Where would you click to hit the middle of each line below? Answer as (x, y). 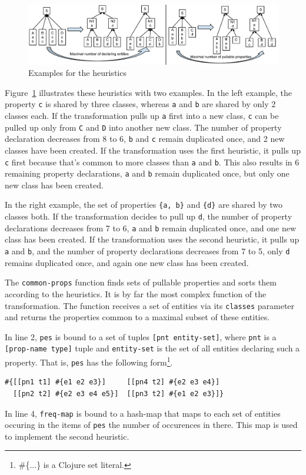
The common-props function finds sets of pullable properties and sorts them (141, 282)
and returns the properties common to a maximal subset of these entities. (137, 317)
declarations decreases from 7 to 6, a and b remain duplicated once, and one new (151, 227)
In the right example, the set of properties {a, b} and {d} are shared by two (144, 205)
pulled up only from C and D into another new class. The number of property (143, 127)
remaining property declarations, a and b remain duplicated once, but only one (147, 173)
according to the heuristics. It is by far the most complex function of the (136, 293)
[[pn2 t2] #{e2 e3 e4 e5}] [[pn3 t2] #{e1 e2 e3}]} (119, 393)
